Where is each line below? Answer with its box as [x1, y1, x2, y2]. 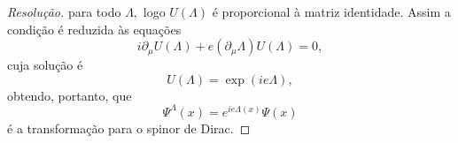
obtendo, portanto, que [7, 86, 132, 104]
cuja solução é [7, 56, 83, 74]
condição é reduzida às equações [7, 19, 182, 38]
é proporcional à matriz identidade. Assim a [212, 3, 451, 20]
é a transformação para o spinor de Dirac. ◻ [7, 118, 251, 137]
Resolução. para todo [7, 3, 121, 20]
